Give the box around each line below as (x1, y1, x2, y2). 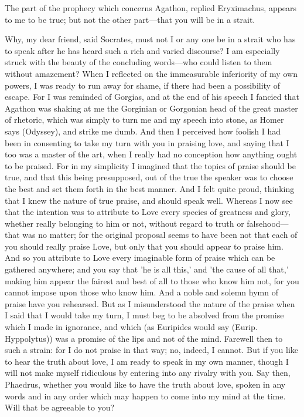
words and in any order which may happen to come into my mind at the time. (5, 389, 286, 402)
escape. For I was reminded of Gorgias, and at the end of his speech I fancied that (5, 90, 299, 103)
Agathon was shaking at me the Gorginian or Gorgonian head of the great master (5, 102, 298, 114)
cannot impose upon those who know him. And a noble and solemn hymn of (5, 286, 278, 298)
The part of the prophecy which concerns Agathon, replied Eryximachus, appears (5, 2, 297, 14)
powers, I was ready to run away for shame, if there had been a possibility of (5, 79, 280, 91)
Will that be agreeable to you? (5, 401, 115, 413)
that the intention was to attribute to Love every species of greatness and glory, (5, 206, 291, 218)
